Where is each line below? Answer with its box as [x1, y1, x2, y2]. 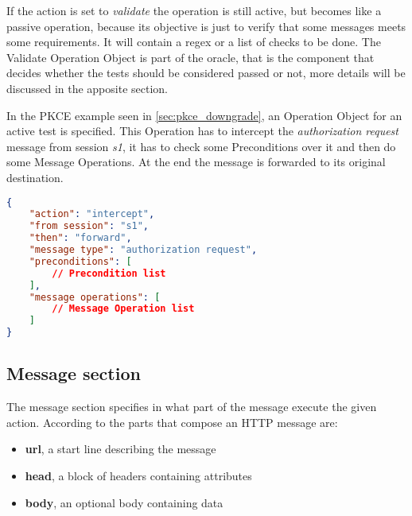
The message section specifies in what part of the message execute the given [6, 398, 377, 415]
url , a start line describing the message [25, 440, 216, 457]
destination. [6, 169, 64, 185]
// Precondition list [52, 267, 166, 279]
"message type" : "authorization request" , [29, 244, 258, 256]
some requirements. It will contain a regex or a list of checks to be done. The [6, 33, 381, 50]
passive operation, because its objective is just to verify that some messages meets [6, 17, 406, 34]
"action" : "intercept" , [29, 208, 155, 220]
